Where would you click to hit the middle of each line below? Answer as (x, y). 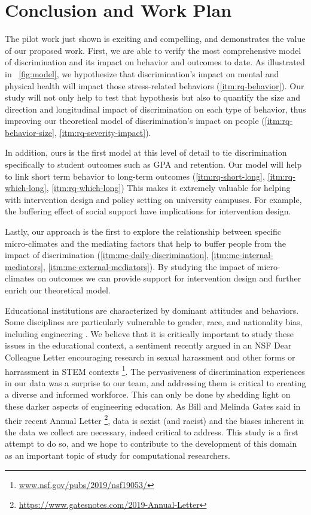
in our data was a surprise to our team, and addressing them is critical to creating (155, 382)
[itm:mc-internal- (242, 255)
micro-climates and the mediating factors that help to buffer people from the (146, 243)
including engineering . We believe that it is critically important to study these (149, 333)
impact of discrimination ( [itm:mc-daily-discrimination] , (107, 255)
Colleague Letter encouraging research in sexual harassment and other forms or (150, 357)
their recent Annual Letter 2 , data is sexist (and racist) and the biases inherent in (155, 419)
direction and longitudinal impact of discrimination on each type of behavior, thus (155, 109)
